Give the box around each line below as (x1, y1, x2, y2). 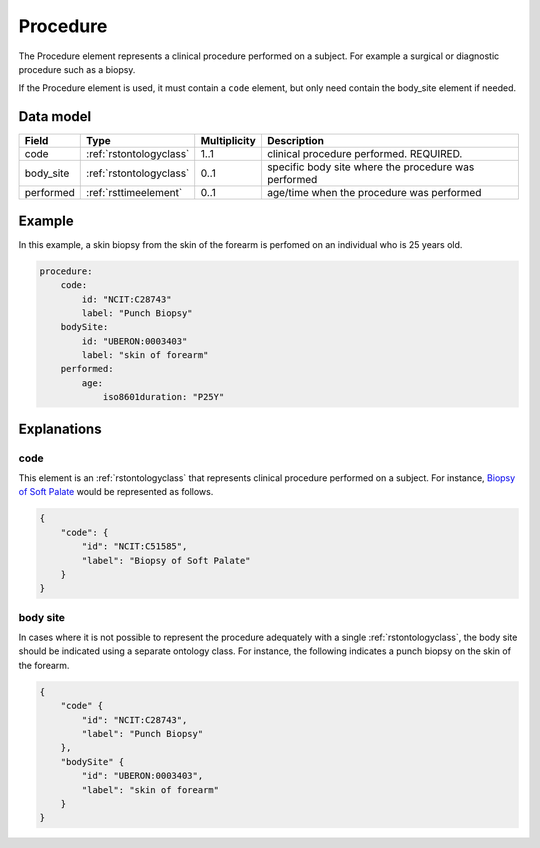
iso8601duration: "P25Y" (102, 391, 225, 403)
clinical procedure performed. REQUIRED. (266, 147, 463, 161)
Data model (18, 108, 92, 125)
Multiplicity (200, 134, 257, 148)
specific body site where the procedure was (266, 160, 475, 174)
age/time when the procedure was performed (266, 186, 482, 200)
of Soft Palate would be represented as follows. (18, 486, 214, 498)
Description (266, 134, 325, 148)
